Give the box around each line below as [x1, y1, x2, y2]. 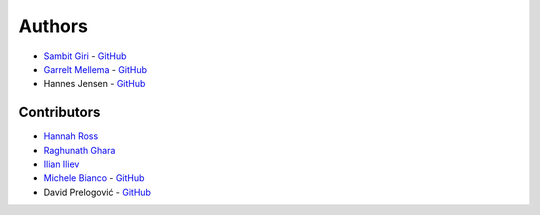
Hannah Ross [43, 130, 99, 142]
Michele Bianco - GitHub [43, 172, 145, 184]
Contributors [18, 104, 101, 121]
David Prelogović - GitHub [43, 186, 152, 198]
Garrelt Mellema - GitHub [43, 63, 147, 75]
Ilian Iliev [43, 158, 80, 170]
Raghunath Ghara [43, 144, 116, 156]
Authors [18, 15, 89, 37]
